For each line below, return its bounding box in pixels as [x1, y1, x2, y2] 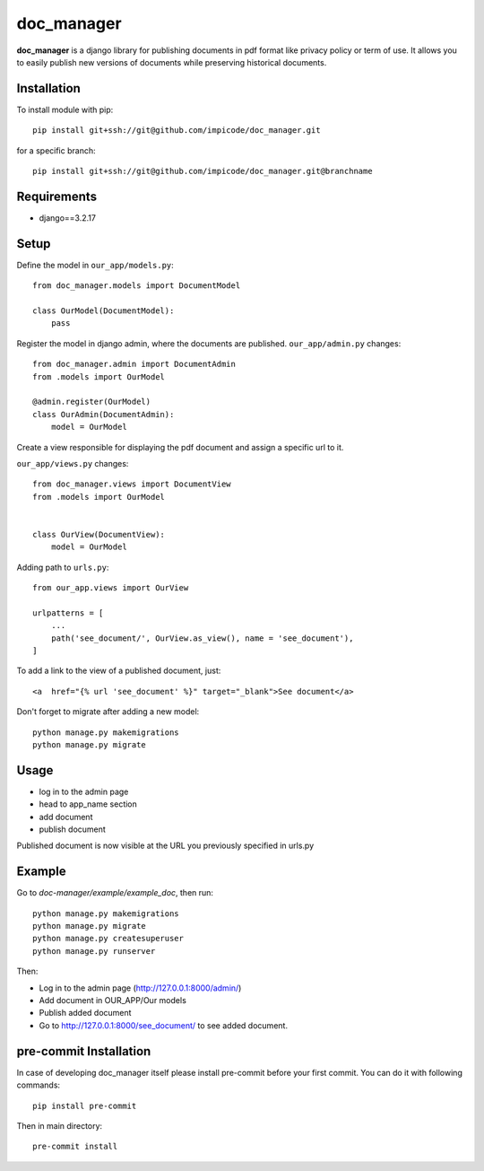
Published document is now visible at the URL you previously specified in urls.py [16, 840, 315, 852]
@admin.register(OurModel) [32, 397, 151, 407]
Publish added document [39, 1008, 132, 1018]
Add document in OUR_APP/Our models [39, 995, 187, 1006]
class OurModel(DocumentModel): [32, 306, 175, 316]
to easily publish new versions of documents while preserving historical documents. [16, 57, 327, 67]
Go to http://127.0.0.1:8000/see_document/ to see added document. [39, 1019, 289, 1031]
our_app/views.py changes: [16, 458, 129, 468]
